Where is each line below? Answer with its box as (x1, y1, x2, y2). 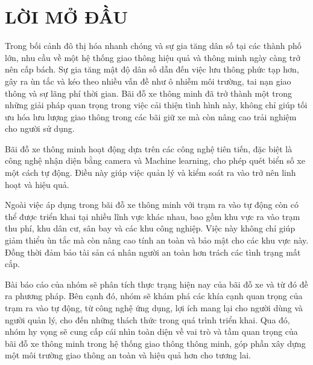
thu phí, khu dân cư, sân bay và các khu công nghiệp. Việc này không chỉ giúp (5, 222, 296, 234)
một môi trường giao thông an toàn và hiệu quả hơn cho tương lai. (5, 349, 251, 361)
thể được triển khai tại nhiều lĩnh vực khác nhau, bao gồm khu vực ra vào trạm (5, 210, 300, 222)
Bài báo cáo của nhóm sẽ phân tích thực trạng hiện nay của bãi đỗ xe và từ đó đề (5, 277, 308, 290)
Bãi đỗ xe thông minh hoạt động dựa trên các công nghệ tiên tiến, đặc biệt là (5, 142, 292, 155)
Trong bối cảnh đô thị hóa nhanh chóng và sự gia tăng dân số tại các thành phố (5, 39, 302, 52)
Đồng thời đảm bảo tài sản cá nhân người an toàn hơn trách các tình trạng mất (5, 245, 301, 258)
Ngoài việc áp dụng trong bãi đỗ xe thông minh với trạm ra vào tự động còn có (5, 198, 299, 211)
